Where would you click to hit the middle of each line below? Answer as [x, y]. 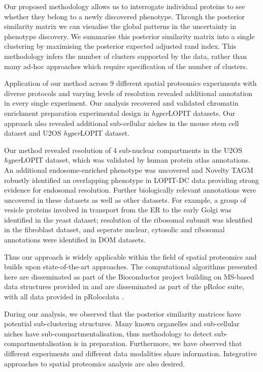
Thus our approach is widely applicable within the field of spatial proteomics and [130, 256]
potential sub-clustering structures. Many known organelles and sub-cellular [122, 323]
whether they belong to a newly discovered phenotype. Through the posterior [125, 16]
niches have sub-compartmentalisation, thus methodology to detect [108, 333]
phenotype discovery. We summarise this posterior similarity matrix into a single [129, 36]
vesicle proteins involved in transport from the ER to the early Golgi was [118, 210]
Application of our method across [56, 83]
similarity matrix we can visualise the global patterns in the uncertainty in [120, 26]
